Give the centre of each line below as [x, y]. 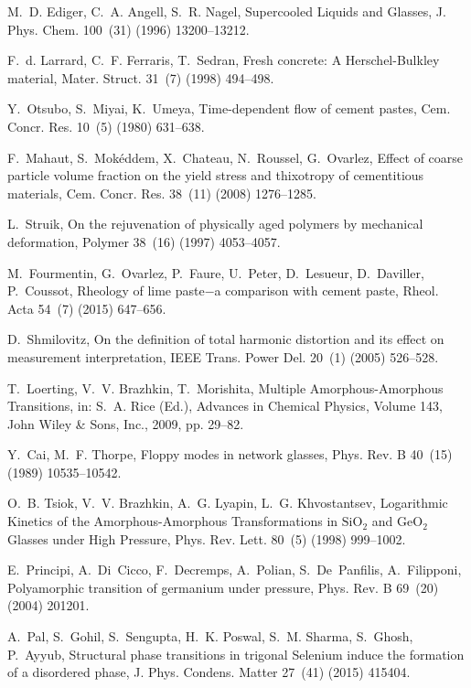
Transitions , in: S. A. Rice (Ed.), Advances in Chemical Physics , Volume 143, [225, 406]
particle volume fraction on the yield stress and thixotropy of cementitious [216, 175]
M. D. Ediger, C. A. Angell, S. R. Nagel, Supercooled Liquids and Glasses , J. [227, 11]
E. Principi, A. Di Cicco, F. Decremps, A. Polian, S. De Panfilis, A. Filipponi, [235, 570]
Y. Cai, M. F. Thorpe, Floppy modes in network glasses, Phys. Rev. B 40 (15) [230, 454]
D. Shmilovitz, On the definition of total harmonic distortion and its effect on [226, 339]
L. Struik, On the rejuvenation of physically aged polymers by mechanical [215, 224]
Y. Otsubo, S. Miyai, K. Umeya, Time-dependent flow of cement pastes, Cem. [229, 108]
